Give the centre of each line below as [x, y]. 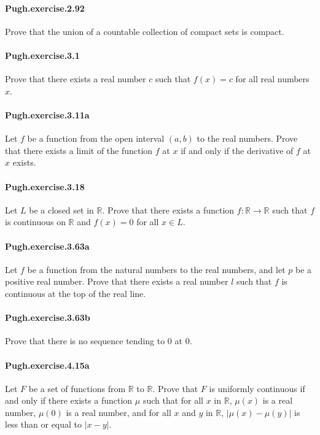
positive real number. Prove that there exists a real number [117, 281]
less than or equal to [44, 424]
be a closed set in [61, 210]
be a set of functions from [77, 388]
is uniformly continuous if [257, 388]
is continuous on [35, 222]
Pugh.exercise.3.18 [45, 186]
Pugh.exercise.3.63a [47, 246]
